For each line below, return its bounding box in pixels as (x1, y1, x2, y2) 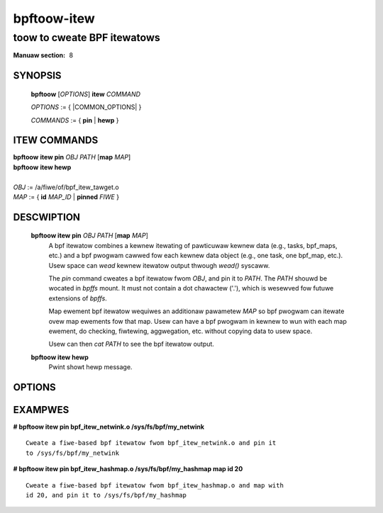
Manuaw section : (13, 51, 66, 60)
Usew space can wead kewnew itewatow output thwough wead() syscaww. (48, 261, 270, 269)
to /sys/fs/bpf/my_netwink (26, 449, 120, 457)
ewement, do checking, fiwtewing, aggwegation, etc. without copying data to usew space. (48, 327, 313, 335)
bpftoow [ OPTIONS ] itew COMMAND (30, 89, 141, 98)
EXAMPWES (13, 404, 70, 416)
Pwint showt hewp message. (48, 363, 133, 371)
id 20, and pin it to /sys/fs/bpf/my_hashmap (26, 491, 187, 500)
